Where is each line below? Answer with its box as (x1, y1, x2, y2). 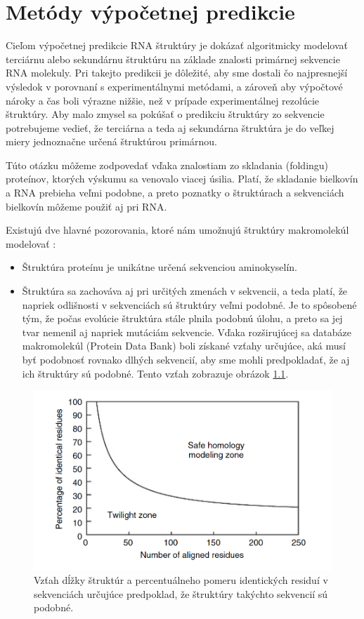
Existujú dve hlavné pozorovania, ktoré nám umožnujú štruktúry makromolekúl (6, 222, 349, 237)
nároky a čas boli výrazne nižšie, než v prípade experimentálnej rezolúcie (6, 93, 320, 107)
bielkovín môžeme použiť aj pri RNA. (6, 199, 167, 213)
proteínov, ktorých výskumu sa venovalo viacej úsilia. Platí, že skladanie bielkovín (6, 171, 358, 186)
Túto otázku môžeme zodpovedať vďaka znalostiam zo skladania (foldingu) (6, 157, 329, 172)
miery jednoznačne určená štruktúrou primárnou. (6, 134, 217, 149)
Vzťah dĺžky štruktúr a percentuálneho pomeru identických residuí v (34, 573, 328, 587)
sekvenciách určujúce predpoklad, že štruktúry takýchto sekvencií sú (34, 586, 328, 601)
